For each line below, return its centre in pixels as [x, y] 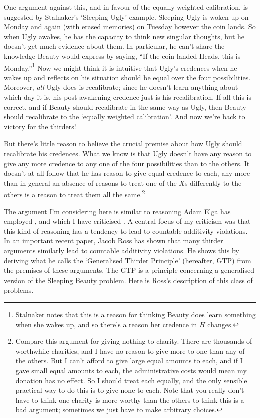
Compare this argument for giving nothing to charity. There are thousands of [134, 341]
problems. [19, 290]
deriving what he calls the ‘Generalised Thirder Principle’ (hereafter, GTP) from [128, 260]
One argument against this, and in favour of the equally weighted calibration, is [126, 7]
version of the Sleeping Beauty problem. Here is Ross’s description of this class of [128, 280]
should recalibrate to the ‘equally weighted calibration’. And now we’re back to [125, 117]
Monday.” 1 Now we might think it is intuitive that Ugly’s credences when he [121, 67]
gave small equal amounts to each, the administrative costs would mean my [131, 370]
